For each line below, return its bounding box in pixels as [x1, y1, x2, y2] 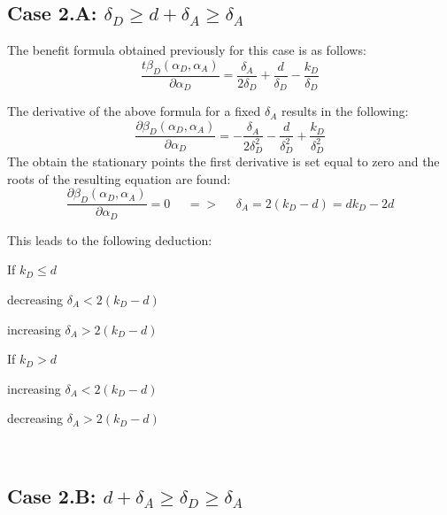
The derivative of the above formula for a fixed [7, 102, 261, 120]
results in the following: [281, 102, 409, 120]
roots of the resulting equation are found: [7, 169, 231, 188]
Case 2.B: [7, 481, 96, 509]
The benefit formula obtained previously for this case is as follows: [7, 41, 366, 59]
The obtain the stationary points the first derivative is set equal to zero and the [7, 152, 440, 171]
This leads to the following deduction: [7, 230, 212, 249]
